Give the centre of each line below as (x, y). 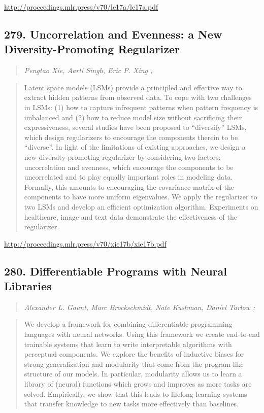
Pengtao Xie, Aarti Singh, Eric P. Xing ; (88, 70)
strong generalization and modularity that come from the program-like (134, 364)
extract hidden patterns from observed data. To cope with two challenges (138, 97)
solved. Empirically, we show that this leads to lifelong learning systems (136, 393)
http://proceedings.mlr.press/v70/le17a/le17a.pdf (81, 7)
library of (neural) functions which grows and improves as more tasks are (138, 384)
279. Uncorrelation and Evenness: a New (113, 34)
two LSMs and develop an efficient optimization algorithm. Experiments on (141, 206)
